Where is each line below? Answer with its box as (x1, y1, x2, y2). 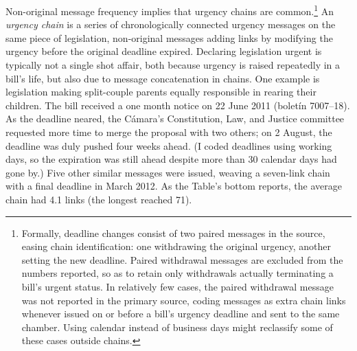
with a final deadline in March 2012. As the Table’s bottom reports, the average (5, 179, 342, 193)
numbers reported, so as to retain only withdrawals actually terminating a (21, 266, 334, 280)
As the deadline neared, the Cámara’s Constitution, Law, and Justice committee (5, 111, 345, 126)
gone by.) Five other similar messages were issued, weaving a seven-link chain (5, 165, 330, 179)
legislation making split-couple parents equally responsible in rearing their (5, 84, 316, 99)
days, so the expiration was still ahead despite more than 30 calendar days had (5, 152, 337, 166)
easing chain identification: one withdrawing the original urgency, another (21, 239, 332, 253)
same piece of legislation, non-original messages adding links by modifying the (5, 30, 333, 45)
